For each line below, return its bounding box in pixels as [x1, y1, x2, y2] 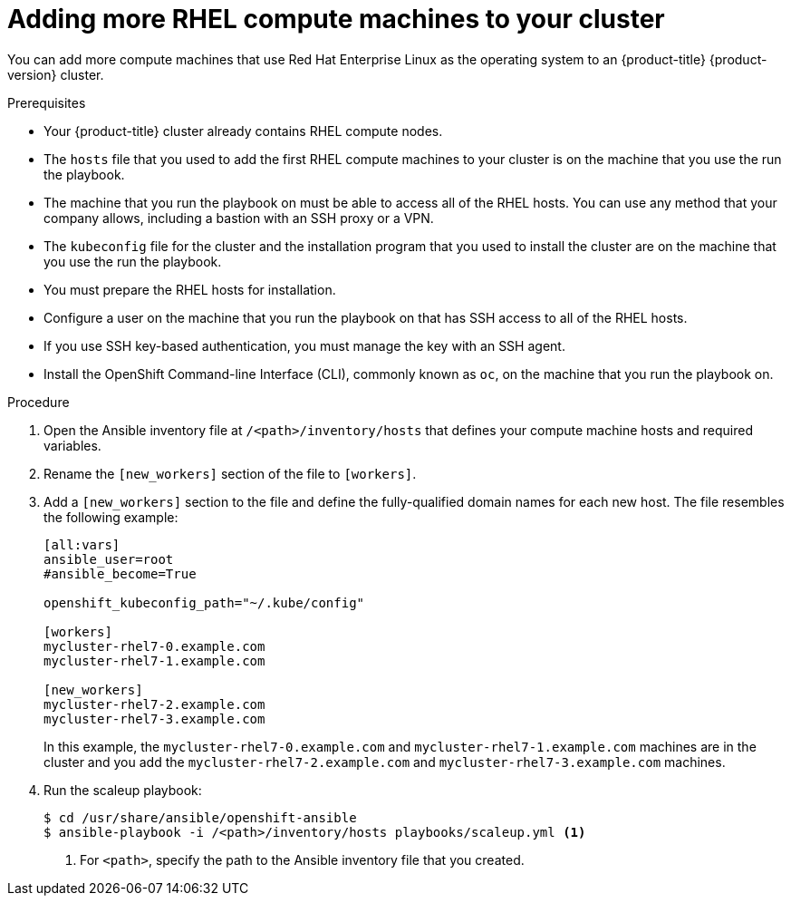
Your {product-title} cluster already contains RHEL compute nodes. [43, 122, 443, 139]
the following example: [43, 509, 178, 525]
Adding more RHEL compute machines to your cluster [7, 4, 665, 34]
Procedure [7, 393, 70, 410]
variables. [43, 437, 101, 453]
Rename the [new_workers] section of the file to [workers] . [43, 465, 417, 481]
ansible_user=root [43, 551, 174, 567]
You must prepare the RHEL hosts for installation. [43, 281, 336, 297]
